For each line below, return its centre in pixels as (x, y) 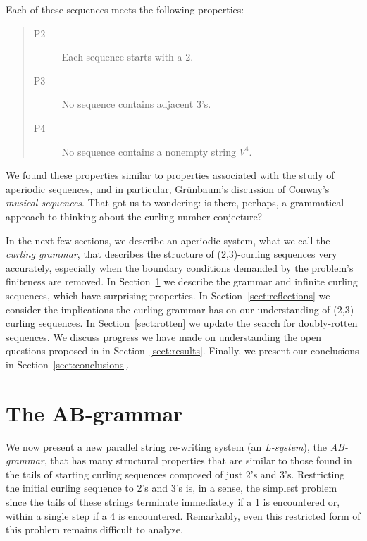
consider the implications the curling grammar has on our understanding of (168, 309)
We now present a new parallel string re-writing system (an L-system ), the (167, 446)
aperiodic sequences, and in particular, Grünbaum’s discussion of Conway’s (168, 188)
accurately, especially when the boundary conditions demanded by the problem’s (180, 267)
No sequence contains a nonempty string (149, 151)
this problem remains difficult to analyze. (94, 529)
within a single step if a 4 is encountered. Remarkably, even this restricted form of (183, 515)
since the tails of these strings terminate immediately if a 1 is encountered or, (173, 501)
